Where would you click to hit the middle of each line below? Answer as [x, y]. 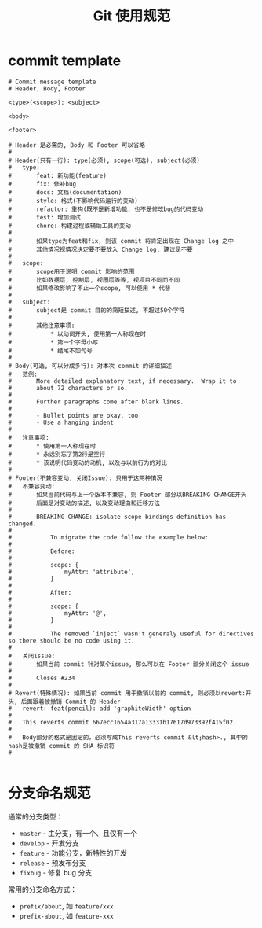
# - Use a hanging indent [61, 422]
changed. [22, 524]
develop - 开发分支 [49, 843]
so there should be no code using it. [71, 641]
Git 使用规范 [132, 16]
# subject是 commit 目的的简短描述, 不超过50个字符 [96, 310]
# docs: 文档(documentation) [65, 192]
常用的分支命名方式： [42, 889]
